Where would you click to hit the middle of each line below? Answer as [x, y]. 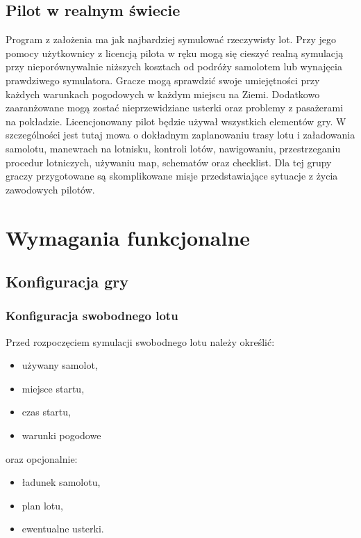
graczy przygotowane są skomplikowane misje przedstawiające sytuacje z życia [172, 176]
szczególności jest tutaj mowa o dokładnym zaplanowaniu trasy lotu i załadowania [180, 135]
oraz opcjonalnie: [42, 458]
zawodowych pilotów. [50, 189]
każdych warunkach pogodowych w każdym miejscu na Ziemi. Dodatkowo [163, 94]
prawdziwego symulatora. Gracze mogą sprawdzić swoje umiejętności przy [163, 80]
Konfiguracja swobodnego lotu [92, 316]
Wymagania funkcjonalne [128, 237]
